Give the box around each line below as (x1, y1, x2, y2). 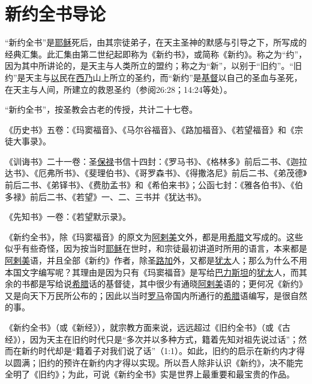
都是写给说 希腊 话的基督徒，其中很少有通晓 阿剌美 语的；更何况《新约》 (29, 277, 307, 290)
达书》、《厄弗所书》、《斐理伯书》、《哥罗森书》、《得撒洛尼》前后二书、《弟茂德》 (5, 167, 307, 179)
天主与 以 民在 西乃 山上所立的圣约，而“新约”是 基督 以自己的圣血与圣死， (25, 71, 302, 83)
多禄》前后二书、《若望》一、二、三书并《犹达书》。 (5, 190, 206, 202)
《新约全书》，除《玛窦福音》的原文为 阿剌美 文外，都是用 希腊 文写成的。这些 (5, 230, 303, 243)
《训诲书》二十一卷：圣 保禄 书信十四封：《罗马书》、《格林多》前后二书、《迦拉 (5, 155, 307, 167)
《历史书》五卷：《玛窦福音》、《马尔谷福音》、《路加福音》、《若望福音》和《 (5, 123, 295, 135)
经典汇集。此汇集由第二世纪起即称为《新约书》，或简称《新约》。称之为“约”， (5, 47, 307, 60)
